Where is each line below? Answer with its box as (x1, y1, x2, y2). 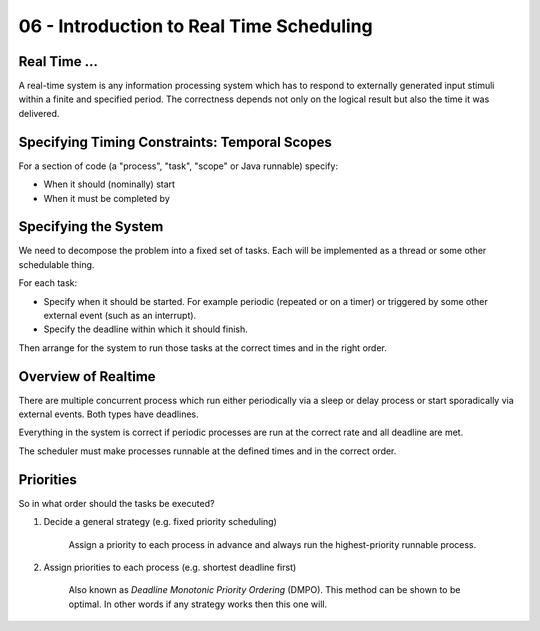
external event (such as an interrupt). (43, 310, 197, 321)
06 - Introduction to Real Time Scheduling (18, 15, 374, 37)
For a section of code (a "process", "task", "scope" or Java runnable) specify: (18, 160, 339, 172)
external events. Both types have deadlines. (18, 408, 199, 420)
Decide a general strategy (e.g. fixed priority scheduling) (43, 516, 277, 528)
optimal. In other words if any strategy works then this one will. (68, 598, 328, 610)
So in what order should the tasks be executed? (18, 497, 215, 509)
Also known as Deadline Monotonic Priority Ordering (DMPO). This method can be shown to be (68, 584, 461, 596)
